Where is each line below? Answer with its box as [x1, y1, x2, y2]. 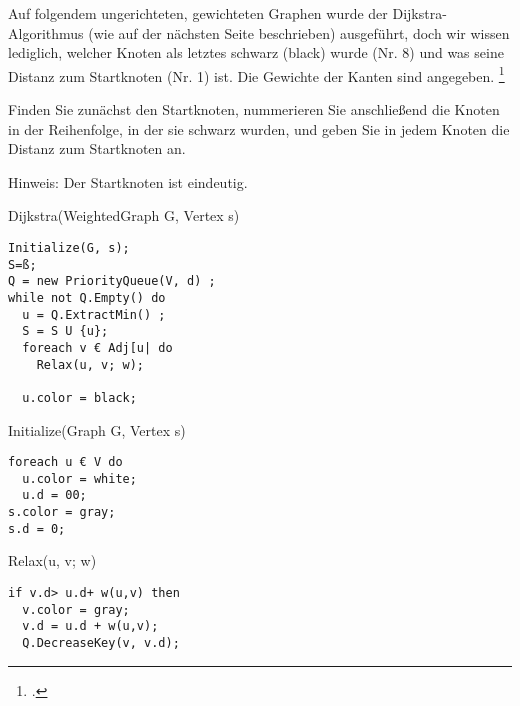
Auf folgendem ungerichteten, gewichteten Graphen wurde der [8, 3, 388, 23]
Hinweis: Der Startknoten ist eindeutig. [8, 171, 248, 192]
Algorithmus [8, 22, 84, 43]
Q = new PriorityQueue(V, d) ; [8, 274, 216, 289]
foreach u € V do [8, 455, 123, 470]
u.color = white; [22, 471, 137, 486]
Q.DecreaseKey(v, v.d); [22, 636, 180, 650]
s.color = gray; [8, 505, 116, 520]
